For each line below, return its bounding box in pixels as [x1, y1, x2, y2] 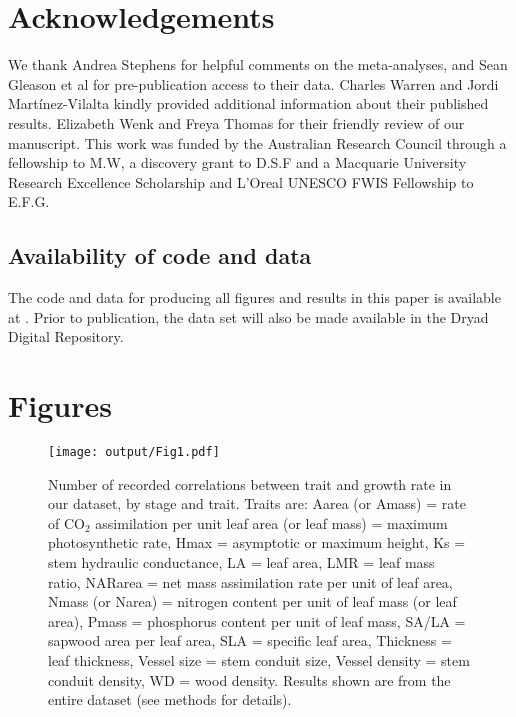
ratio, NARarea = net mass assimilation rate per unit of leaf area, [48, 571, 453, 592]
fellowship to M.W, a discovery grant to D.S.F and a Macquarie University [8, 152, 467, 173]
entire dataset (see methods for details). [48, 689, 292, 710]
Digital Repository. [8, 326, 124, 347]
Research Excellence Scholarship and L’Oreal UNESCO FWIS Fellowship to [8, 171, 474, 192]
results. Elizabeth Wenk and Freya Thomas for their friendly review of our [8, 112, 465, 133]
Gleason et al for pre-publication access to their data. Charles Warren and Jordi [8, 73, 499, 94]
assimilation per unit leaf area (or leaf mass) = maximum [95, 512, 448, 533]
